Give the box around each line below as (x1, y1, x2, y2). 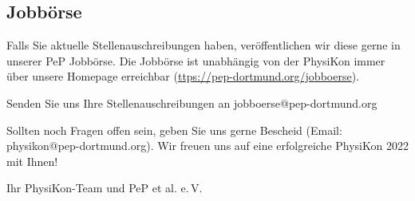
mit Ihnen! (6, 152, 58, 169)
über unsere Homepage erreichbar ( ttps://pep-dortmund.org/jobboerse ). (6, 68, 359, 85)
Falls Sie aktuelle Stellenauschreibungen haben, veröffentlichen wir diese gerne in (6, 37, 401, 53)
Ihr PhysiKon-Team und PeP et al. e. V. (6, 179, 203, 196)
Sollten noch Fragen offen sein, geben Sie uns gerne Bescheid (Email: (6, 121, 342, 138)
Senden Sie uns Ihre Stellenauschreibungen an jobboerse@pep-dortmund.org (6, 94, 377, 111)
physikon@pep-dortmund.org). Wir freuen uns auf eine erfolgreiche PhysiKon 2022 (6, 137, 409, 154)
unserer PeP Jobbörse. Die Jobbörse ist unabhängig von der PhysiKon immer (6, 52, 385, 69)
